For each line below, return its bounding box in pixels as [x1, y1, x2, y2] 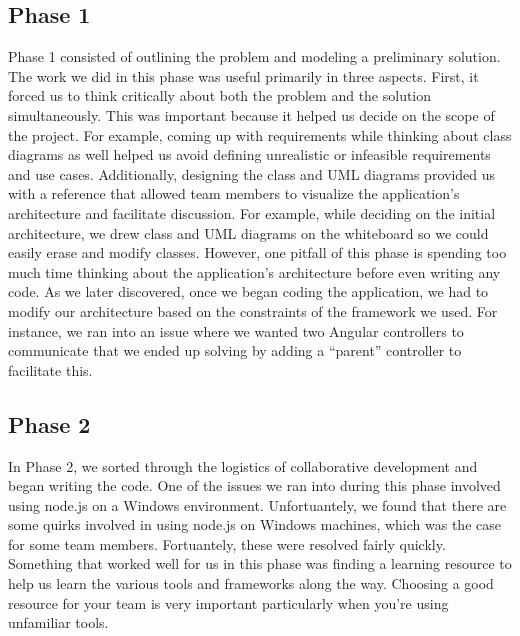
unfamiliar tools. [8, 612, 109, 633]
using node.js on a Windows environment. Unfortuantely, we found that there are [8, 494, 507, 515]
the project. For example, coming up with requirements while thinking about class [8, 124, 512, 145]
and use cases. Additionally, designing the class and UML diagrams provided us [8, 163, 496, 184]
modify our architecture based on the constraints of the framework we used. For [8, 300, 498, 321]
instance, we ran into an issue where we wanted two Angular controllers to [8, 320, 464, 341]
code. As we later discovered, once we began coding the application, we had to [8, 281, 489, 302]
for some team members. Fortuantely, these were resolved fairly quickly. [8, 533, 446, 554]
